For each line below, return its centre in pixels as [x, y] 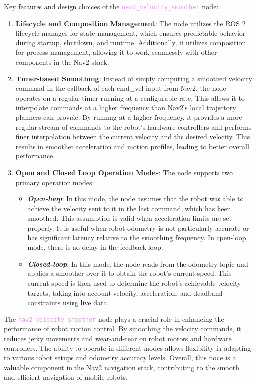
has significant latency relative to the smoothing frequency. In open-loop [137, 237]
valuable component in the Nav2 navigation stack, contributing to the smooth [122, 367]
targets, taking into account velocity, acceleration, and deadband [125, 292]
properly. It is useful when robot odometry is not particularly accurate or [138, 227]
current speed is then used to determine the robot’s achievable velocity [134, 283]
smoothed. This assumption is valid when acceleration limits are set [129, 218]
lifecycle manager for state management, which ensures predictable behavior [130, 33]
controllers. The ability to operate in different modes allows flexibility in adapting [128, 348]
